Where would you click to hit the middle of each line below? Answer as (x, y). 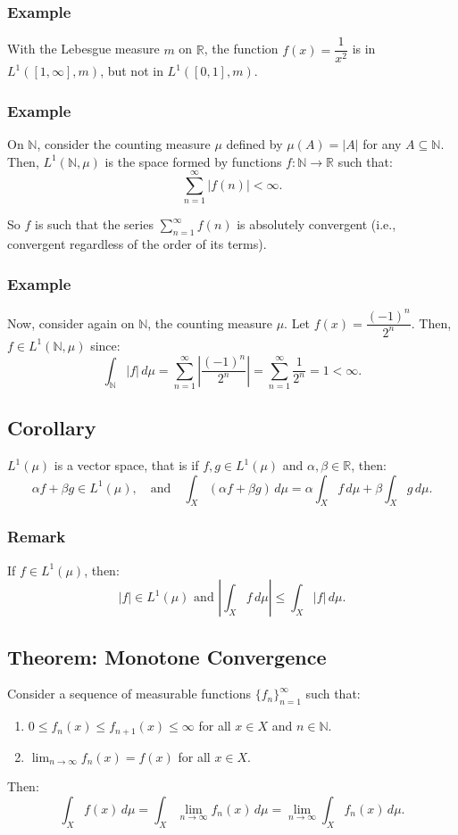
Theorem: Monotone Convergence (167, 656)
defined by (254, 144)
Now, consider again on (71, 322)
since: (105, 345)
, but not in (132, 71)
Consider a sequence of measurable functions (129, 694)
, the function (241, 49)
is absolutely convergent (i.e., (316, 224)
